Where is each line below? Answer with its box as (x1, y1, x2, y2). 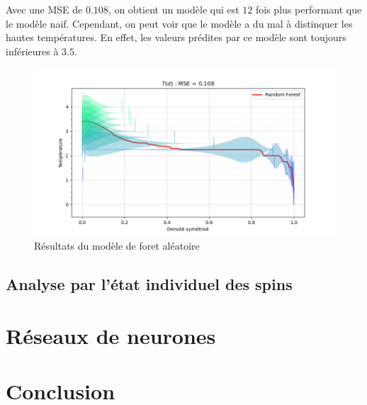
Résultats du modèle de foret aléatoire (34, 238, 200, 253)
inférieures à (6, 43, 59, 58)
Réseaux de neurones (6, 321, 216, 350)
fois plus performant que (256, 2, 362, 16)
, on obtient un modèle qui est (108, 2, 239, 16)
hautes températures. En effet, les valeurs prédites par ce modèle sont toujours (6, 30, 346, 45)
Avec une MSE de (6, 2, 83, 16)
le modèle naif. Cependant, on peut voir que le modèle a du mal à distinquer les (6, 16, 353, 30)
